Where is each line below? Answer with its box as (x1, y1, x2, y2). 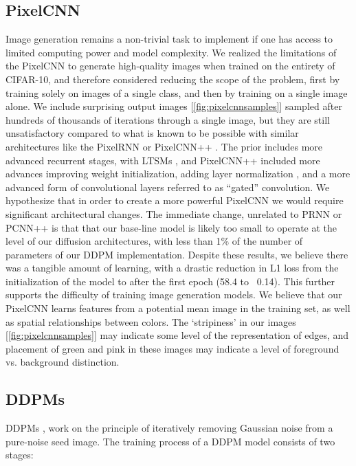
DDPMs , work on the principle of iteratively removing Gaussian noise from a (5, 421, 333, 435)
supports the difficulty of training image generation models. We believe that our (5, 287, 342, 302)
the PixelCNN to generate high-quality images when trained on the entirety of (5, 58, 335, 73)
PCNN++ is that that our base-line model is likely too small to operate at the (5, 220, 337, 234)
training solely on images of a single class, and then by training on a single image (5, 85, 348, 100)
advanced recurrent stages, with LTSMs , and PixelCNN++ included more (5, 153, 320, 167)
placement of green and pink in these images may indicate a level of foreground (5, 341, 340, 355)
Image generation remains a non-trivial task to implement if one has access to (5, 32, 333, 46)
